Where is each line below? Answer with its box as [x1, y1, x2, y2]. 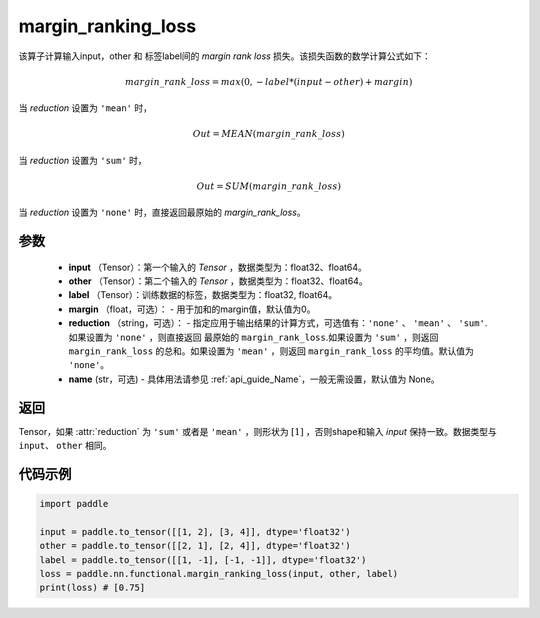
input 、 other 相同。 [18, 440, 112, 452]
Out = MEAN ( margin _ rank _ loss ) [192, 128, 345, 140]
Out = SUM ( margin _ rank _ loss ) [196, 180, 342, 192]
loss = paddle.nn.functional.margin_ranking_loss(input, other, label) [39, 568, 399, 580]
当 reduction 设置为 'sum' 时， [18, 154, 147, 166]
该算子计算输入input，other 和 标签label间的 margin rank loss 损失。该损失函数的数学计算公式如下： [18, 50, 432, 62]
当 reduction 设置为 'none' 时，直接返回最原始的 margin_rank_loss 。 [18, 206, 306, 219]
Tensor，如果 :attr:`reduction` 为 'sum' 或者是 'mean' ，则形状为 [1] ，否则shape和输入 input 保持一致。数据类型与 [18, 425, 497, 437]
